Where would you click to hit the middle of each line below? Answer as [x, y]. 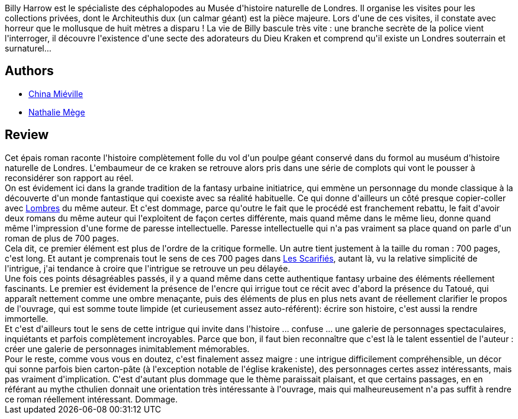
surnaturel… [28, 48]
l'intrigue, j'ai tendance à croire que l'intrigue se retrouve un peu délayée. [148, 268]
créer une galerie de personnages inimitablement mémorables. [127, 349]
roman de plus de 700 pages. [62, 238]
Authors [29, 71]
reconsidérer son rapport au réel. [69, 178]
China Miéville [56, 94]
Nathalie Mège [57, 112]
